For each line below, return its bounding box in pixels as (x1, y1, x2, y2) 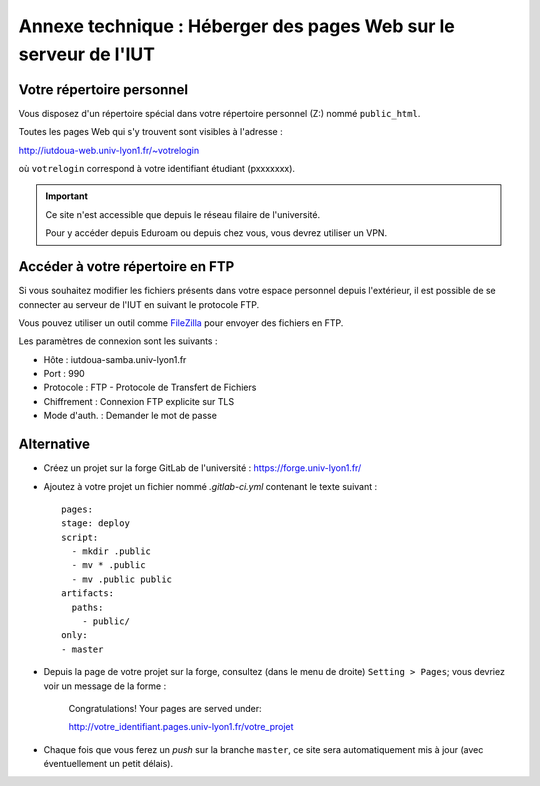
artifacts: (61, 588, 115, 599)
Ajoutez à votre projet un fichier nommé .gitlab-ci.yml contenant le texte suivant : (43, 480, 378, 492)
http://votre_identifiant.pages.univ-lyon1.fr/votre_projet (68, 721, 294, 733)
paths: (71, 601, 104, 613)
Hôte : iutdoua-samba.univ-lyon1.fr (43, 353, 187, 365)
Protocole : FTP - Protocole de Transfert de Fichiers (43, 381, 257, 394)
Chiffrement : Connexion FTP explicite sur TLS (43, 395, 235, 407)
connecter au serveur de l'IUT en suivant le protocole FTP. (18, 298, 260, 310)
